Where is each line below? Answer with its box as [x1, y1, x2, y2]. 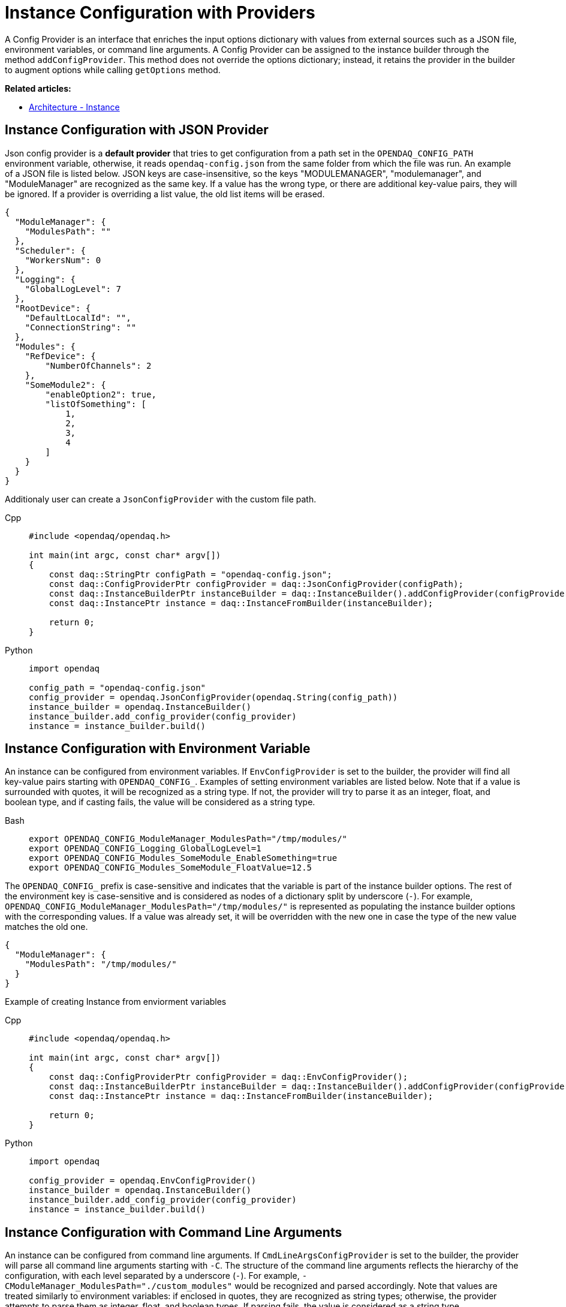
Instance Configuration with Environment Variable [5, 741, 311, 757]
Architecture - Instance [29, 101, 120, 112]
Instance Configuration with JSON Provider [5, 122, 269, 138]
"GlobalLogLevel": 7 [25, 284, 121, 294]
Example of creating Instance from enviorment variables [5, 996, 227, 1007]
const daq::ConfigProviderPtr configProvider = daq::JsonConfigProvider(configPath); [49, 579, 463, 589]
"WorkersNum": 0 [25, 255, 101, 265]
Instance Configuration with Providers [5, 2, 315, 23]
